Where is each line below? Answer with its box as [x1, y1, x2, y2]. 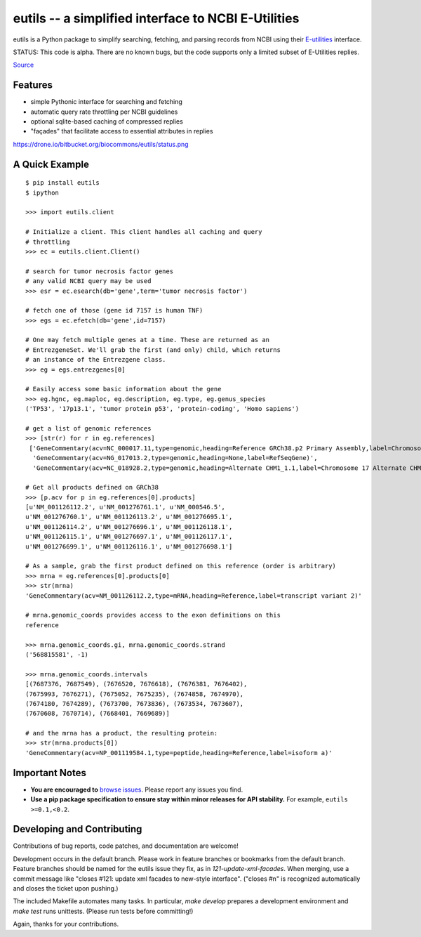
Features [13, 79, 53, 91]
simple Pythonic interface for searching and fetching [30, 98, 182, 106]
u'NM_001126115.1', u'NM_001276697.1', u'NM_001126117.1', [25, 532, 233, 541]
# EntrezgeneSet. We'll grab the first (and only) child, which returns [25, 346, 281, 354]
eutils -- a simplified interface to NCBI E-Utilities [13, 11, 300, 26]
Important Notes [13, 766, 87, 779]
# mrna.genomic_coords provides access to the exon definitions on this [25, 611, 281, 620]
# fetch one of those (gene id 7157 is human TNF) [25, 306, 203, 315]
